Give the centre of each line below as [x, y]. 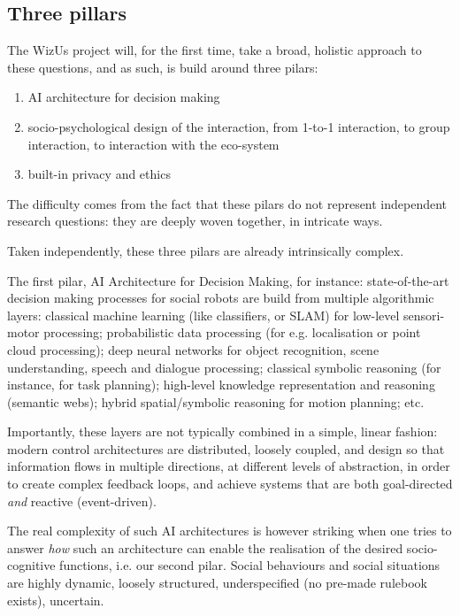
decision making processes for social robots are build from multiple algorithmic [221, 298]
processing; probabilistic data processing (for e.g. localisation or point [232, 332]
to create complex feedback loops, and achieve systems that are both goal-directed [230, 484]
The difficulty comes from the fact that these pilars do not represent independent [227, 203]
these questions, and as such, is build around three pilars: [163, 67]
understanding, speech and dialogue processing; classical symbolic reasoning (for [224, 367]
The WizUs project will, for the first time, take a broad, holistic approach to [215, 50]
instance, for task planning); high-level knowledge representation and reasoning [221, 385]
